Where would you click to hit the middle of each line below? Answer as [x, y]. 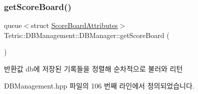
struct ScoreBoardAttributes [74, 25]
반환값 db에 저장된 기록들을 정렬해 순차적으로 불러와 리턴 [93, 68]
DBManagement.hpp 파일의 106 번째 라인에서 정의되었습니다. [99, 85]
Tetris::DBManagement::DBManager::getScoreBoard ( [87, 35]
